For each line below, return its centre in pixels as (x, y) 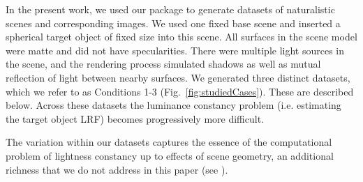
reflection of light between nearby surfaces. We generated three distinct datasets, (178, 77)
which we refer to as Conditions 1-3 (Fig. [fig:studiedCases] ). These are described (180, 91)
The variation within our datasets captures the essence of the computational (169, 142)
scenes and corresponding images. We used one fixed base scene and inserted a (173, 23)
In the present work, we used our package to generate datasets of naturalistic (170, 9)
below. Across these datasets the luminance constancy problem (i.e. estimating (173, 105)
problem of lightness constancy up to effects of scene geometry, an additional (170, 155)
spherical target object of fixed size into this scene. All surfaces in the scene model (181, 37)
